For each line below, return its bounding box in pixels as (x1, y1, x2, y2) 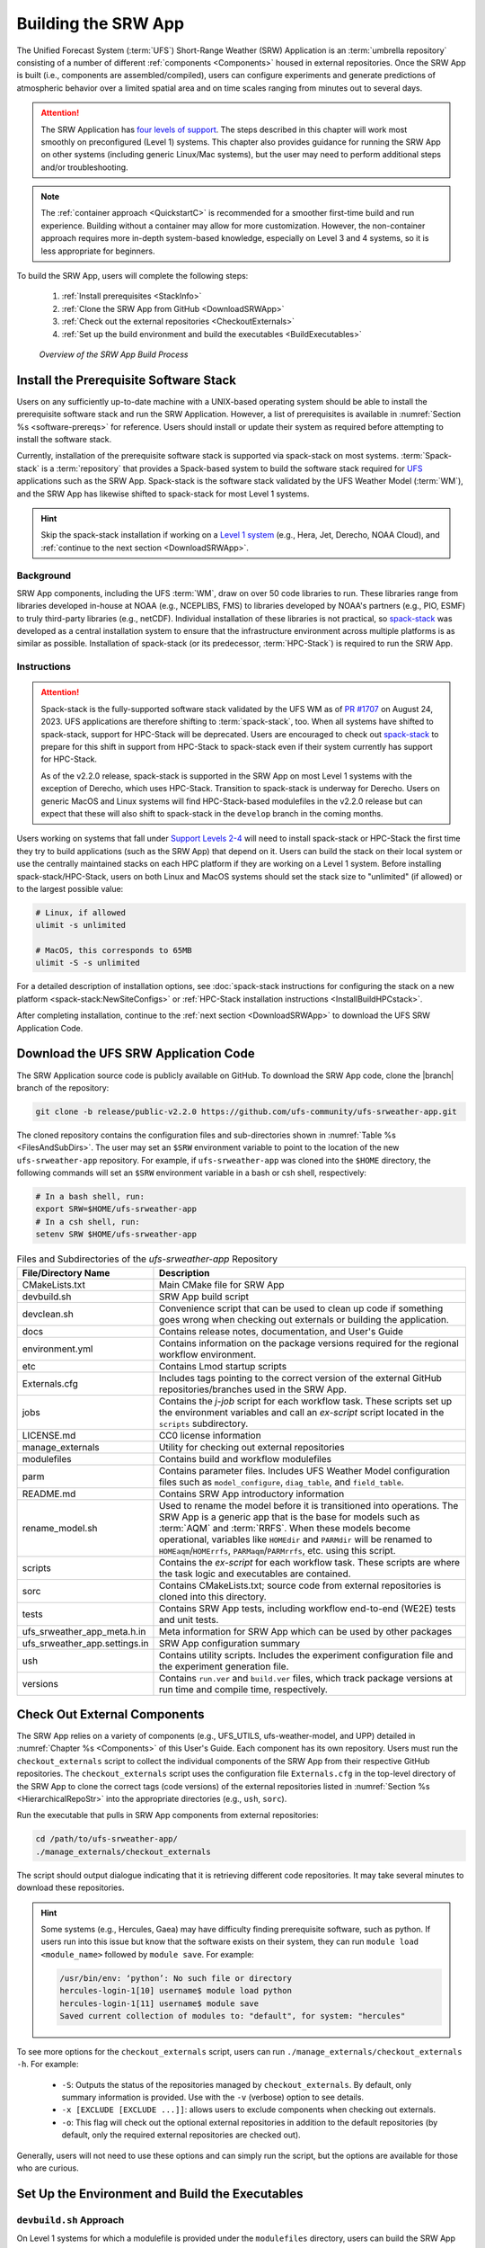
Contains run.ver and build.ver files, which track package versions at (158, 1672, 454, 1684)
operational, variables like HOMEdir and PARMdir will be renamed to (158, 1533, 433, 1546)
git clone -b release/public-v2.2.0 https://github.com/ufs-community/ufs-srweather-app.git (35, 1106, 457, 1117)
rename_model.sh (22, 1521, 98, 1534)
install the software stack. (16, 434, 112, 445)
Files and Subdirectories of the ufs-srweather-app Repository (16, 1253, 278, 1265)
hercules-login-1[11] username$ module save (59, 1998, 260, 2009)
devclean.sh (22, 1307, 74, 1320)
